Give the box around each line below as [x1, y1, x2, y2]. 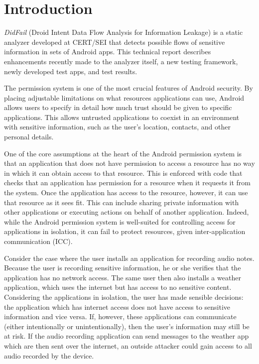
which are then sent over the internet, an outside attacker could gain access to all [4, 340, 252, 351]
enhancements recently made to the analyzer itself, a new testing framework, [4, 56, 238, 66]
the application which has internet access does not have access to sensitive [4, 301, 231, 312]
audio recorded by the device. [4, 350, 94, 361]
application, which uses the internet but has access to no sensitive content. [4, 282, 232, 292]
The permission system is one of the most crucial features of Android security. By [4, 83, 253, 93]
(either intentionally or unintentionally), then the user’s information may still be [4, 321, 250, 331]
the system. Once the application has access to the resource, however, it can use [4, 187, 248, 198]
